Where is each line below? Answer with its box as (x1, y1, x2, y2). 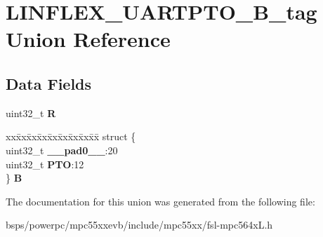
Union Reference (6, 25, 171, 53)
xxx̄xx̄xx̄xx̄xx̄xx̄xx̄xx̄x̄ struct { (6, 129, 136, 144)
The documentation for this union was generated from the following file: (6, 194, 315, 208)
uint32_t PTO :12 (6, 156, 84, 171)
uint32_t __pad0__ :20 (6, 142, 118, 157)
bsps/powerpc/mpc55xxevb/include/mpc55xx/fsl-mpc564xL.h (6, 217, 273, 232)
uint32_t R (6, 105, 56, 120)
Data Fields (6, 72, 92, 94)
